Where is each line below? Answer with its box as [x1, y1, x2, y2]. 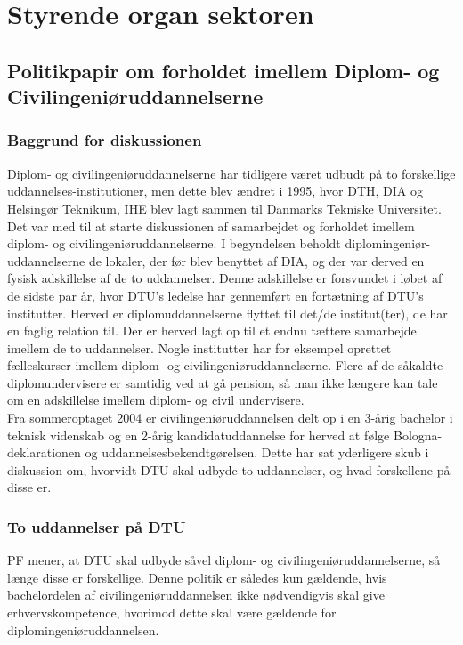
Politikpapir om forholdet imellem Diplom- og [7, 56, 440, 84]
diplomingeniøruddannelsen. [7, 620, 159, 639]
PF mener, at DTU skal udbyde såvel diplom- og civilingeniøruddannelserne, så [7, 551, 441, 569]
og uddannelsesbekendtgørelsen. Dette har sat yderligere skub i [85, 443, 429, 462]
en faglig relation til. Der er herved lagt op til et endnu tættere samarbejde [7, 321, 417, 340]
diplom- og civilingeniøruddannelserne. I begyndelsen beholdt [7, 234, 341, 253]
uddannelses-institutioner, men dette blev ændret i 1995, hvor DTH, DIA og [7, 181, 424, 200]
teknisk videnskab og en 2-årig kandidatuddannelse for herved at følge [7, 425, 390, 444]
